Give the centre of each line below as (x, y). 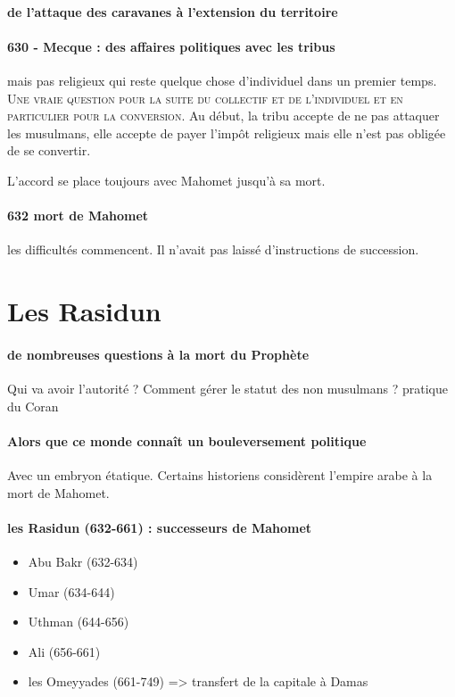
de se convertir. (49, 150)
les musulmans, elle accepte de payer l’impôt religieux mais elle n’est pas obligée (227, 133)
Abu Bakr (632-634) (83, 562)
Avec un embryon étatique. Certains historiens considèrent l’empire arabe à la (220, 475)
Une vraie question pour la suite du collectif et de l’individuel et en (205, 98)
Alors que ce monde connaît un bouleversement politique (187, 440)
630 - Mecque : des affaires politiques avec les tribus (171, 46)
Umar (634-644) (71, 591)
